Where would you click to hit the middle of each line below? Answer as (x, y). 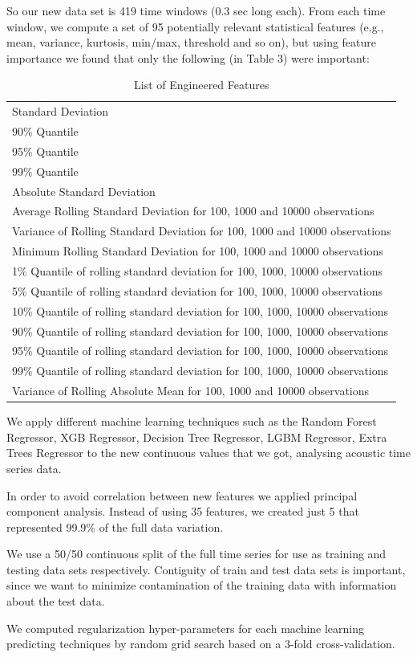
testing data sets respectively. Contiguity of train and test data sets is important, (206, 569)
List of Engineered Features (202, 85)
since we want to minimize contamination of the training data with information (202, 585)
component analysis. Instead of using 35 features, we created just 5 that (183, 511)
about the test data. (56, 601)
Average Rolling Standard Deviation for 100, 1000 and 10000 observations (193, 211)
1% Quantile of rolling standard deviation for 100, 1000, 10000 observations (198, 270)
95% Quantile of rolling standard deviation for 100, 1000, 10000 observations (200, 351)
